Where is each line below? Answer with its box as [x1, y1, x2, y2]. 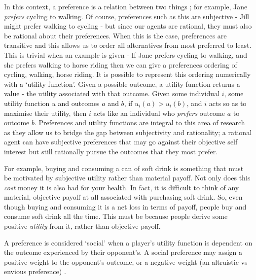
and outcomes [58, 98, 100, 108]
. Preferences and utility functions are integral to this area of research [35, 117, 245, 128]
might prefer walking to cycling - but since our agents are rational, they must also [4, 21, 252, 31]
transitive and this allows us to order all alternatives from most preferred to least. [4, 40, 252, 50]
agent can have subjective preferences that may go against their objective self [4, 137, 238, 147]
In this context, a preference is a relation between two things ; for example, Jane [4, 1, 248, 11]
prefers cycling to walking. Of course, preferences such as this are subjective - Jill [4, 11, 249, 21]
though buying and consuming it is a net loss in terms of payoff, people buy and [4, 201, 247, 211]
